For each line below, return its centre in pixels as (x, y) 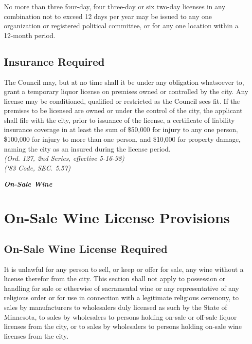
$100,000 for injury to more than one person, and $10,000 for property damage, (122, 139)
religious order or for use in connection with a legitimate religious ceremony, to (121, 297)
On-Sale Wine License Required (86, 248)
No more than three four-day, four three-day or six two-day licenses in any (115, 6)
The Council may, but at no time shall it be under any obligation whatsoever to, (124, 82)
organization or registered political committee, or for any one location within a (121, 26)
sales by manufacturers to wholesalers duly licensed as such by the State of (116, 307)
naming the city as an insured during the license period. (87, 148)
